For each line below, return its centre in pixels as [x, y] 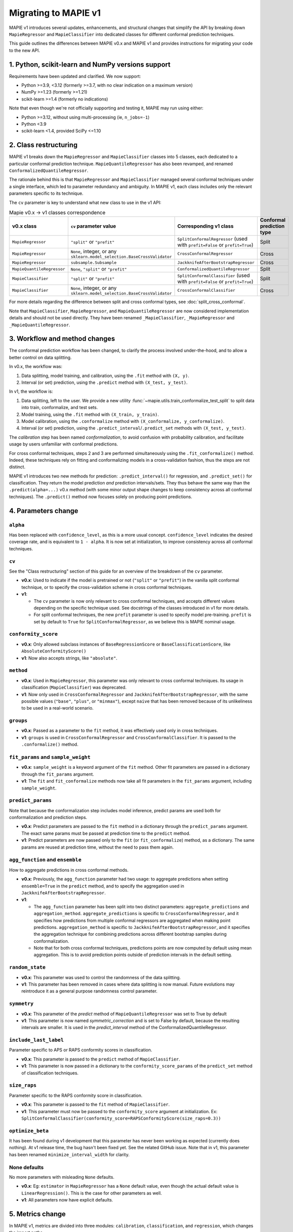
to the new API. [25, 50]
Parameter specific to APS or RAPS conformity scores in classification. [81, 1050]
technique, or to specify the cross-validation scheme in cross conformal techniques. [107, 587]
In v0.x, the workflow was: [36, 367]
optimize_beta [29, 1131]
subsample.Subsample [94, 262]
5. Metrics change [37, 1214]
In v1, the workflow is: [31, 391]
